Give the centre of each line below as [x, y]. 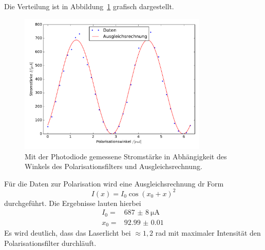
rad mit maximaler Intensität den [208, 233]
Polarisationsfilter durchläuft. [50, 243]
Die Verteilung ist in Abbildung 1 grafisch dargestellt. [89, 6]
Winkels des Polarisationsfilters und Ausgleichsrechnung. [113, 166]
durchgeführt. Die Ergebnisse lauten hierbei [73, 203]
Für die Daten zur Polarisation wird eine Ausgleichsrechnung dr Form [114, 183]
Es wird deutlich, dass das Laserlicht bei [68, 233]
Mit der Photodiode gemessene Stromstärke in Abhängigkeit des [126, 156]
